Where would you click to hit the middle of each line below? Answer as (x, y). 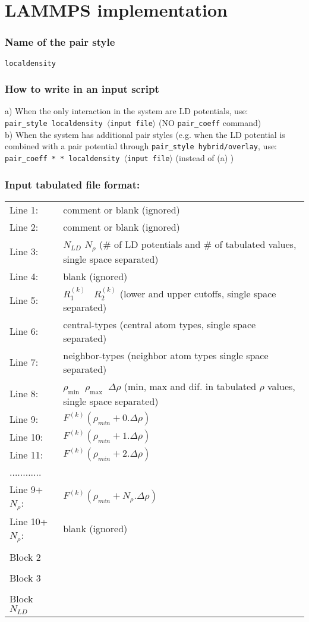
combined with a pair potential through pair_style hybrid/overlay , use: (141, 146)
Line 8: (24, 394)
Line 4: (24, 276)
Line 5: (24, 300)
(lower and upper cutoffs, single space (198, 293)
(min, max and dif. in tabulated (190, 386)
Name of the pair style (60, 42)
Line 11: (26, 454)
